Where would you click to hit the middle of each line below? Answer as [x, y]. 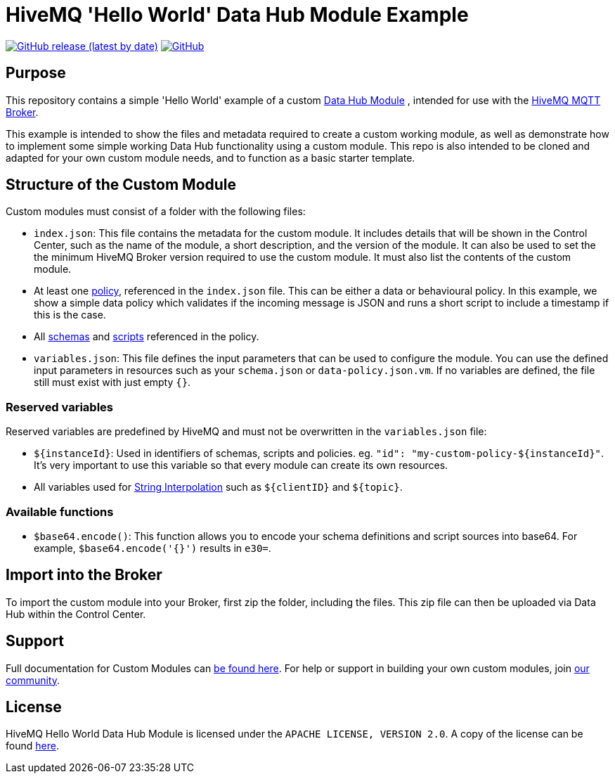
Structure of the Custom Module [121, 185]
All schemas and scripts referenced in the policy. [147, 337]
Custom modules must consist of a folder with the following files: [156, 212]
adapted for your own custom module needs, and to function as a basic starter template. [211, 157]
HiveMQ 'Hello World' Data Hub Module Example [237, 15]
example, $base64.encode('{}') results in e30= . [153, 548]
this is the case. [70, 315]
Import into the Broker [84, 575]
